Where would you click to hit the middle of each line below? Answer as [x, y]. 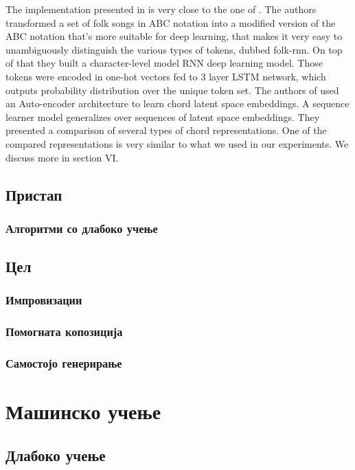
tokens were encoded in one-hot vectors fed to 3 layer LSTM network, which [166, 76]
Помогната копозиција [64, 332]
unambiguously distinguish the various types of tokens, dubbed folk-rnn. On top [174, 49]
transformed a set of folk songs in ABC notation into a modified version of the [171, 22]
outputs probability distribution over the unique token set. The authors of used [172, 90]
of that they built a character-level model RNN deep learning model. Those [164, 63]
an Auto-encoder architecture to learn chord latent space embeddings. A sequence [177, 103]
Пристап [34, 194]
